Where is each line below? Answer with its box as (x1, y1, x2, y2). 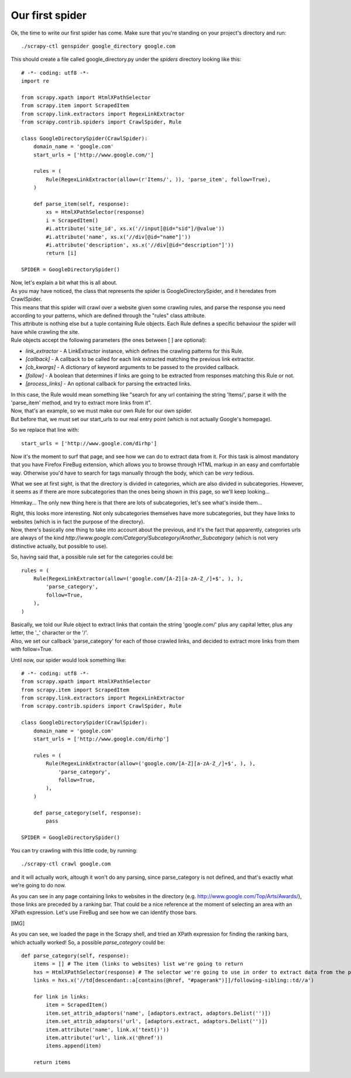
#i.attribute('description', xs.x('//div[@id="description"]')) (46, 241, 234, 248)
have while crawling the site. (11, 328, 80, 335)
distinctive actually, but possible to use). (11, 543, 108, 550)
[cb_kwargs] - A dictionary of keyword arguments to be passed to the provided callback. (25, 364, 240, 371)
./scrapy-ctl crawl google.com (21, 861, 111, 867)
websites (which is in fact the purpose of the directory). (11, 518, 145, 525)
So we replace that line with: (11, 427, 79, 434)
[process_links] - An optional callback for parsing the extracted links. (25, 380, 192, 387)
